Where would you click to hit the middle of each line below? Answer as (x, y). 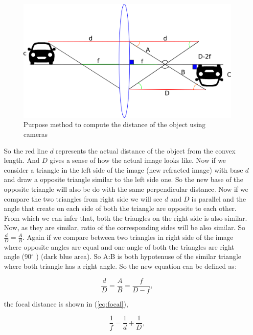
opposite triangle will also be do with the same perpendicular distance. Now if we (126, 189)
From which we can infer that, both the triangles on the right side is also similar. (126, 218)
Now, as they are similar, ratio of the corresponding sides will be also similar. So (125, 227)
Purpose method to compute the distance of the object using (115, 124)
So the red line (26, 150)
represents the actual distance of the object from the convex (146, 150)
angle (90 (18, 256)
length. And (22, 160)
